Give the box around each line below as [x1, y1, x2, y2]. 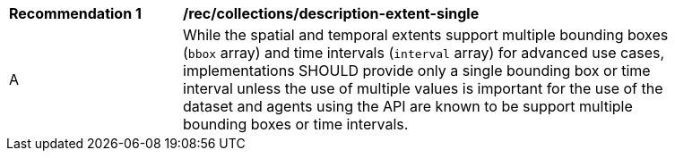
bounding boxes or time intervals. [183, 115, 409, 133]
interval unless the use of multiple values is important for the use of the [183, 79, 663, 97]
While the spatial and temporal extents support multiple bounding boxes [183, 26, 669, 44]
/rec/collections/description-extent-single [183, 4, 480, 22]
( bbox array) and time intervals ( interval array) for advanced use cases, [183, 44, 665, 62]
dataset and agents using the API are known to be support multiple [183, 97, 633, 115]
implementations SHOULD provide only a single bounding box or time [183, 62, 651, 79]
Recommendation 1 [9, 4, 142, 22]
